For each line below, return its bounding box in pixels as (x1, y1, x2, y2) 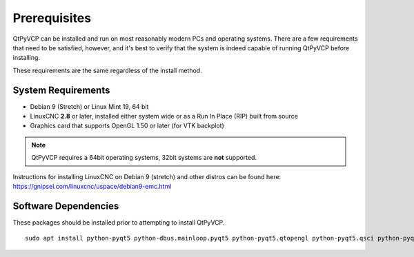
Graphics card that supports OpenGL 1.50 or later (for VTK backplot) (30, 121, 224, 130)
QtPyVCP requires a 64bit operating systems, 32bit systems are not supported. (31, 154, 257, 162)
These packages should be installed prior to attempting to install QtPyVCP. (12, 218, 225, 227)
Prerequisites (12, 10, 92, 25)
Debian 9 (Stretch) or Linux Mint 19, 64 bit (30, 102, 149, 110)
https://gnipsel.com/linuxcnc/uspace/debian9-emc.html (12, 182, 172, 190)
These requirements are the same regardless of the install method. (12, 66, 203, 74)
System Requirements (12, 84, 110, 96)
